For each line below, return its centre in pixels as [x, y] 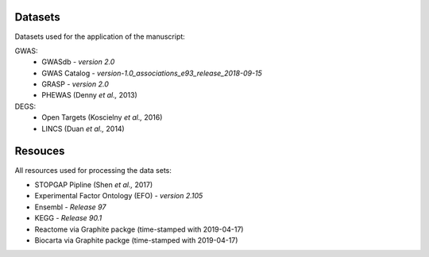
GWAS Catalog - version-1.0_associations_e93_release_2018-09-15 [152, 73]
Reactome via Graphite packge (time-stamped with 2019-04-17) [139, 229]
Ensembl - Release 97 [70, 207]
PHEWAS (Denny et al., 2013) [90, 95]
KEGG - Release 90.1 [68, 218]
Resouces [40, 151]
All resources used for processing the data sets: [93, 170]
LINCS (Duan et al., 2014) [83, 128]
